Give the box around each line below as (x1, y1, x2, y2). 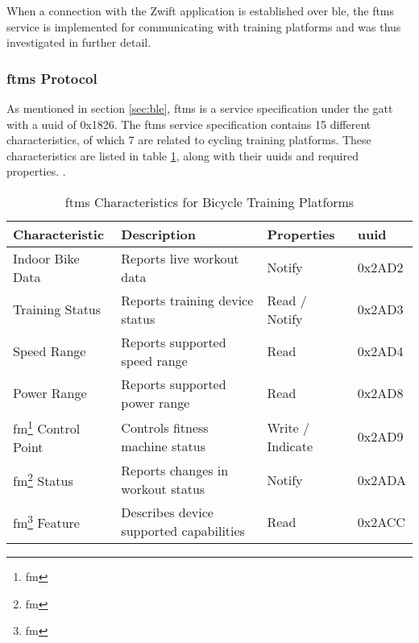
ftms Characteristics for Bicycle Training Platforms (64, 192, 355, 211)
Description (121, 224, 196, 243)
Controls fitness (121, 417, 209, 437)
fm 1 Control (13, 416, 81, 438)
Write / (267, 417, 310, 437)
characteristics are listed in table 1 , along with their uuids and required (6, 147, 359, 164)
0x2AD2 (357, 258, 404, 277)
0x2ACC (357, 512, 405, 531)
